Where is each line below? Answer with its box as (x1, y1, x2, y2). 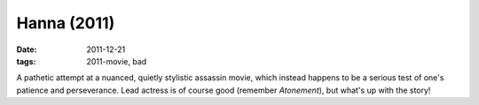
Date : (16, 44, 37, 55)
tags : (16, 56, 36, 66)
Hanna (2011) (16, 13, 115, 33)
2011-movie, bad (86, 56, 147, 66)
